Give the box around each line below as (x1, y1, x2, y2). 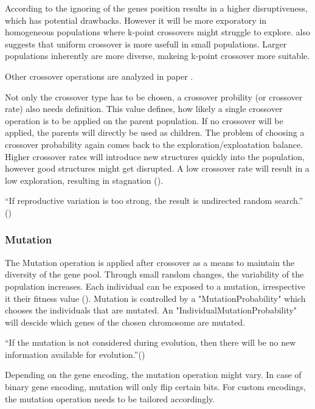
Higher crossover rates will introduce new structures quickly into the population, (5, 150, 305, 163)
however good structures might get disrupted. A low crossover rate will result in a (5, 162, 310, 175)
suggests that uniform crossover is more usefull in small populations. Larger (5, 37, 287, 50)
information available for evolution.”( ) (5, 348, 145, 360)
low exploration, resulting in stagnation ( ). (5, 173, 164, 186)
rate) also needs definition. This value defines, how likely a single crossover (5, 102, 283, 115)
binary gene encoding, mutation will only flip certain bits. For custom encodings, (5, 380, 306, 393)
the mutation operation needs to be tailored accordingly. (5, 392, 215, 405)
